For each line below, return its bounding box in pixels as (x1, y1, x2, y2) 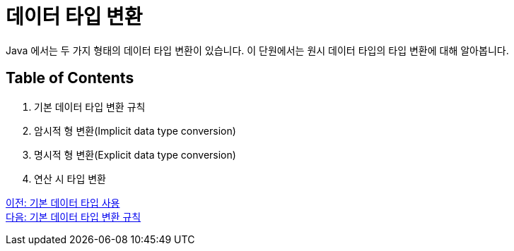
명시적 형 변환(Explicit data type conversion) (34, 148, 236, 161)
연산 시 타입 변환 (34, 172, 106, 185)
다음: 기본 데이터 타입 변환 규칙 (6, 210, 141, 223)
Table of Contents (6, 69, 134, 87)
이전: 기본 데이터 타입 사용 (6, 196, 120, 209)
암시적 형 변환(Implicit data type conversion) (34, 124, 236, 137)
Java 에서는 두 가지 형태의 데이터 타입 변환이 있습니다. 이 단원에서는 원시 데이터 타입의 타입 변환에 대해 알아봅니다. (6, 44, 509, 56)
